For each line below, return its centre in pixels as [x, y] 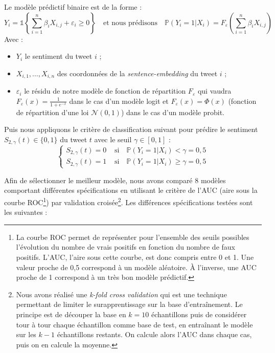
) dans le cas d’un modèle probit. [173, 112]
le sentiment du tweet [59, 56]
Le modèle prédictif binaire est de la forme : [73, 7]
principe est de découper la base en [71, 314]
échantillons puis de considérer [199, 314]
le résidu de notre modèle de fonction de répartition [105, 91]
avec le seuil [113, 139]
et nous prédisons [130, 23]
